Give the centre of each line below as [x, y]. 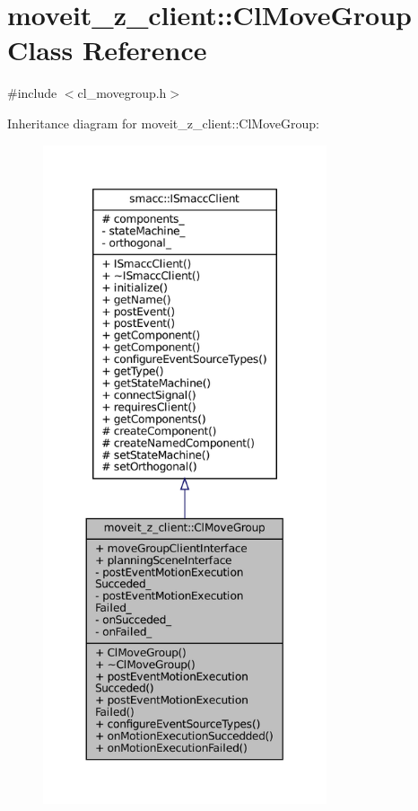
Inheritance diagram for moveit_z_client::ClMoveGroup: [163, 123]
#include [32, 93]
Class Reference [107, 50]
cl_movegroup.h [122, 93]
